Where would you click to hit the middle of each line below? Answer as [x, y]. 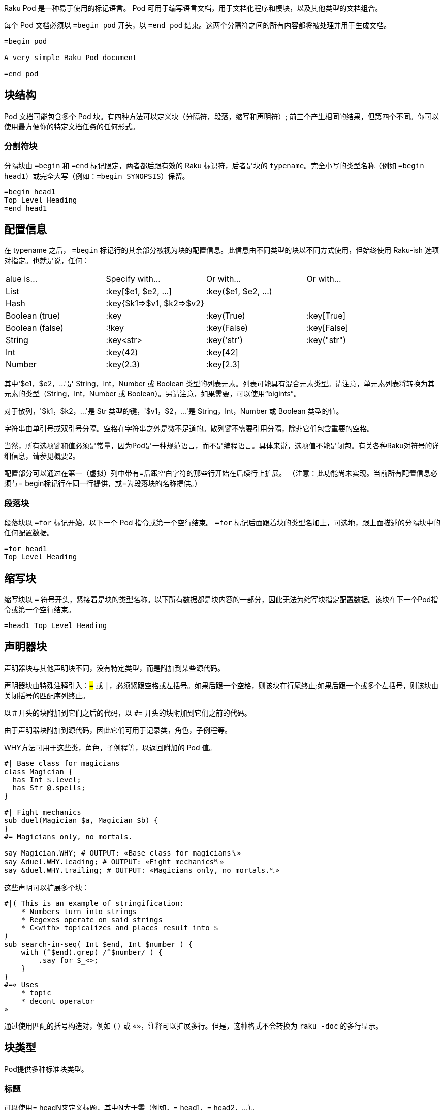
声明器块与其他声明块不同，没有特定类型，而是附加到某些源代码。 [114, 668]
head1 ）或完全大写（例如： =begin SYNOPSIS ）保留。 [97, 176]
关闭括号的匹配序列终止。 [47, 695]
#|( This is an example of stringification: [94, 903]
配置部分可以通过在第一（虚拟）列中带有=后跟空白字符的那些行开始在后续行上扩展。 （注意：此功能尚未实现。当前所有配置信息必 [221, 473]
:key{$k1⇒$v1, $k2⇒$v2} [155, 304]
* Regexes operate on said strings [92, 919]
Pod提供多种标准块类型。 [46, 1069]
